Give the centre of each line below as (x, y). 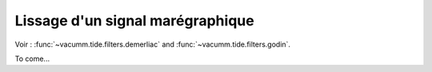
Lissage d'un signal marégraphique (135, 21)
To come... (32, 59)
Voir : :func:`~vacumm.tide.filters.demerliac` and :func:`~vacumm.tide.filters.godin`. (153, 44)
